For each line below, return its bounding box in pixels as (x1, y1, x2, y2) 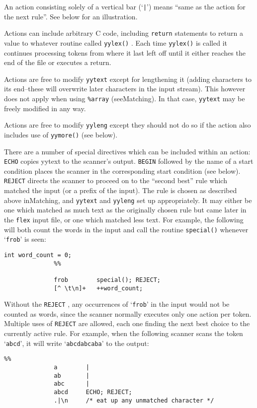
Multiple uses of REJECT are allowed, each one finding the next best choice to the (4, 318, 250, 329)
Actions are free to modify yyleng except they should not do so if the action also (4, 120, 251, 130)
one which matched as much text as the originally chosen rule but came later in (4, 204, 247, 215)
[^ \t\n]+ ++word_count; (54, 284, 143, 292)
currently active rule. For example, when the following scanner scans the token (4, 328, 243, 339)
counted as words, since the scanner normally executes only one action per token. (4, 308, 252, 319)
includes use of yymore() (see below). (4, 129, 118, 139)
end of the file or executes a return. (4, 57, 111, 68)
